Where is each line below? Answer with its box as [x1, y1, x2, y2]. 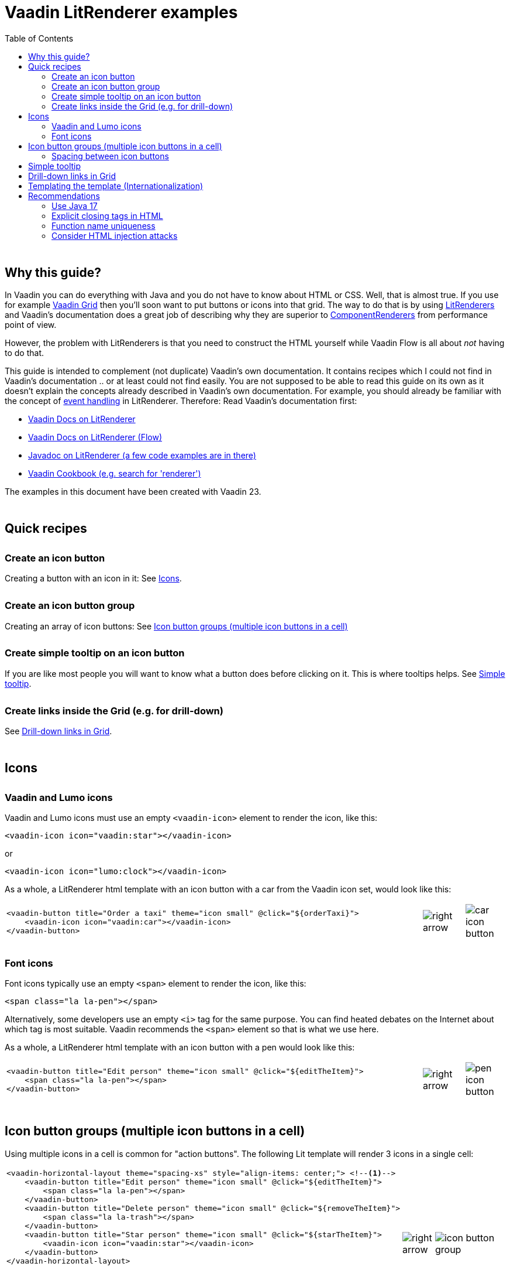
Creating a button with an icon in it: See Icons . [5, 573, 182, 584]
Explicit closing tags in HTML [51, 210, 163, 221]
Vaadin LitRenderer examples [5, 2, 238, 22]
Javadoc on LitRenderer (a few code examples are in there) [28, 450, 256, 461]
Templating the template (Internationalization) [28, 180, 204, 191]
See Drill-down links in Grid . [5, 726, 112, 737]
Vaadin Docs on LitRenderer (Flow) [28, 432, 163, 443]
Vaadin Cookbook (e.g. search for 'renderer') [28, 468, 201, 479]
